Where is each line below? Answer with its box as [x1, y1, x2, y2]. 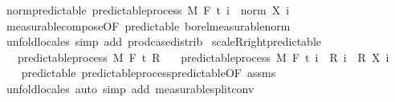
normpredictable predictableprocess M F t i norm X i [6, 2, 290, 18]
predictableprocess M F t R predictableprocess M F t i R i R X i [17, 48, 389, 65]
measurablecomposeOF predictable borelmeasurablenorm [6, 17, 291, 34]
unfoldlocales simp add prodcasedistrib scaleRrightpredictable [6, 33, 322, 50]
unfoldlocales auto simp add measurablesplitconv [6, 80, 255, 96]
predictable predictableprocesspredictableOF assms [21, 64, 276, 81]
